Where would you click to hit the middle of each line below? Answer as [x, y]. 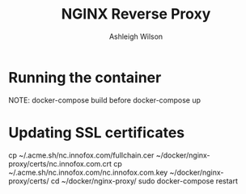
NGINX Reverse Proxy [136, 14]
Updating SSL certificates [97, 132]
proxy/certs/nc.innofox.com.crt [60, 163]
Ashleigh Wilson [136, 36]
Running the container [85, 77]
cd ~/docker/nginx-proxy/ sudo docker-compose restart [144, 181]
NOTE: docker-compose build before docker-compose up [104, 100]
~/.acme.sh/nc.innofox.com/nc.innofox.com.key [88, 172]
